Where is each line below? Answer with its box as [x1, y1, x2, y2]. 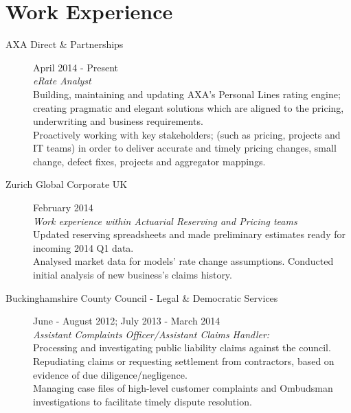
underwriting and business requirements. [33, 114, 203, 128]
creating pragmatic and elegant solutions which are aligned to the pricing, [33, 100, 344, 115]
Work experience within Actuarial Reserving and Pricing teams [33, 213, 297, 228]
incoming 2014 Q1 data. [33, 240, 134, 255]
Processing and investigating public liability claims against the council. [33, 340, 331, 355]
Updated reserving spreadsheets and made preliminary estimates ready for [33, 227, 346, 241]
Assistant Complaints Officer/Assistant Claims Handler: [33, 327, 270, 341]
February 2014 [33, 200, 93, 215]
